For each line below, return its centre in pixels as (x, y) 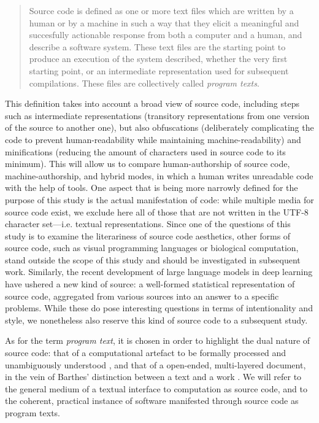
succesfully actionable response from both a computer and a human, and (166, 35)
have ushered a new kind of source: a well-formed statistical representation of (150, 284)
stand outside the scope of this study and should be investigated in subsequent (153, 259)
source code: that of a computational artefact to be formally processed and (146, 353)
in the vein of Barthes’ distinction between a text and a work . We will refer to (153, 377)
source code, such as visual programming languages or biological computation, (152, 248)
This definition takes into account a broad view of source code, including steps (152, 103)
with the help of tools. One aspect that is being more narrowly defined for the (152, 188)
